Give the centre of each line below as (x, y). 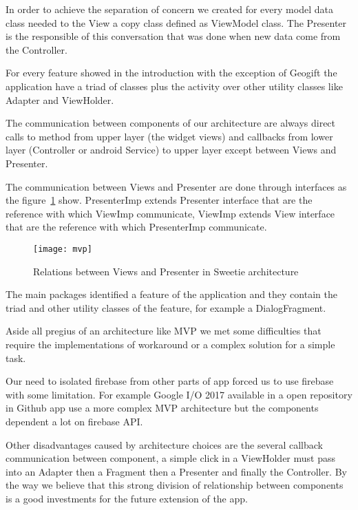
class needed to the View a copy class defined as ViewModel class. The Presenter (176, 22)
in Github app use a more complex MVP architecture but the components (162, 408)
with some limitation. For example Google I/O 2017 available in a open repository (179, 394)
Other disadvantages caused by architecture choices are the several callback (164, 444)
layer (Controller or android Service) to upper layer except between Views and (171, 150)
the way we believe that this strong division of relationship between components (175, 485)
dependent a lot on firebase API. (74, 421)
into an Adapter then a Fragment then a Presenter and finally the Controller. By (176, 471)
